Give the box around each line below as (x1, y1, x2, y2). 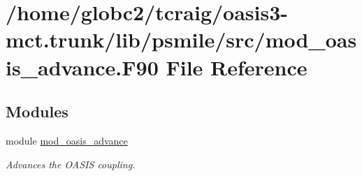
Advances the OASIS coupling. (6, 156, 136, 171)
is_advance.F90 (6, 52, 159, 81)
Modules (6, 101, 68, 122)
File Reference (166, 52, 307, 81)
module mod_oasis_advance (6, 133, 128, 147)
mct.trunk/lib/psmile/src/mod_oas (6, 25, 357, 54)
